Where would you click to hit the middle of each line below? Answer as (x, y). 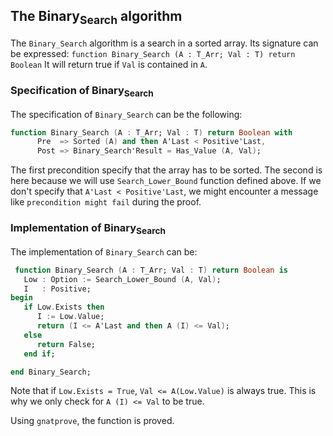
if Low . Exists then (64, 307)
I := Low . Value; (70, 317)
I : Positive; (57, 289)
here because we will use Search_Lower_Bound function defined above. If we (166, 181)
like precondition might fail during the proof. (106, 202)
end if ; (39, 354)
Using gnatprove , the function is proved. (92, 421)
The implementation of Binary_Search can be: (104, 251)
